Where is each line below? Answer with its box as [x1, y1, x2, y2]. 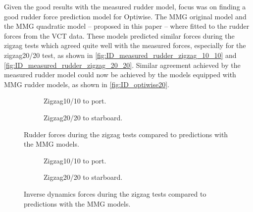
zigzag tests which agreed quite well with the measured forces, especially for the [4, 40, 246, 51]
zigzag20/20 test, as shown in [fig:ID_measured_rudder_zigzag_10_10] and [4, 50, 237, 60]
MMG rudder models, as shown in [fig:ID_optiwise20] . [4, 79, 170, 89]
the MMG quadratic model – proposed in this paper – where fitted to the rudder [4, 21, 250, 31]
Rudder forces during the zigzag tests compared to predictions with [24, 129, 228, 139]
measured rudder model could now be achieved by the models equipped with [4, 69, 236, 80]
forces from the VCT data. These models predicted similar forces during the [4, 30, 235, 41]
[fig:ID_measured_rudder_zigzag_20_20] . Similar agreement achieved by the [4, 59, 241, 70]
